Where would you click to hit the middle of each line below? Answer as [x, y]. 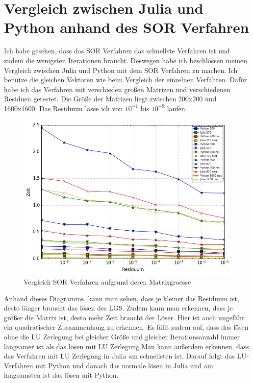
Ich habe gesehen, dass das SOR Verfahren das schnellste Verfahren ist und [117, 51]
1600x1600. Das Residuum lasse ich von [63, 108]
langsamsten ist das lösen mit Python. [61, 375]
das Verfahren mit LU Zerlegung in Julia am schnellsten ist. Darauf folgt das [119, 356]
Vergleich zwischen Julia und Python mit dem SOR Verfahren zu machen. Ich [121, 70]
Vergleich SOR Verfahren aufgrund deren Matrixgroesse [107, 282]
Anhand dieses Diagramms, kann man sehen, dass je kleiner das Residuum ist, [122, 298]
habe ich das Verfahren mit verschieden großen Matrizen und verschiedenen [117, 89]
